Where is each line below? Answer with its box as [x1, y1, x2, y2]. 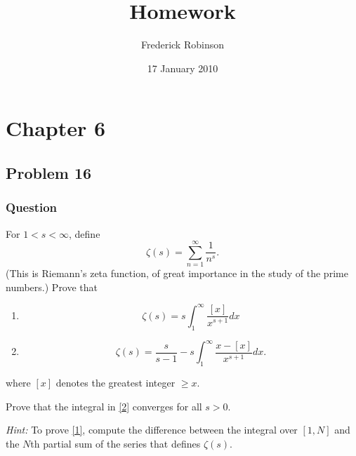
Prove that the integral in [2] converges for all [6, 398, 202, 413]
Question [6, 199, 58, 216]
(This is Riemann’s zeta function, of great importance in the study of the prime [6, 266, 348, 281]
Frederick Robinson [140, 37, 224, 52]
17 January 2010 [147, 60, 218, 75]
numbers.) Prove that [6, 279, 98, 294]
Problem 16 [6, 161, 92, 183]
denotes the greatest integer [55, 375, 176, 389]
